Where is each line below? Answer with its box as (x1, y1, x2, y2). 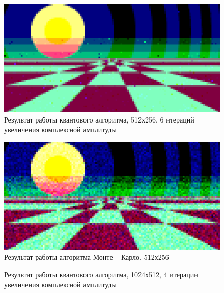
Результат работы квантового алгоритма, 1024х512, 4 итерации (4, 268, 198, 279)
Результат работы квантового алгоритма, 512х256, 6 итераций (4, 114, 194, 125)
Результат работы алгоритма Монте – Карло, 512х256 (4, 252, 169, 262)
